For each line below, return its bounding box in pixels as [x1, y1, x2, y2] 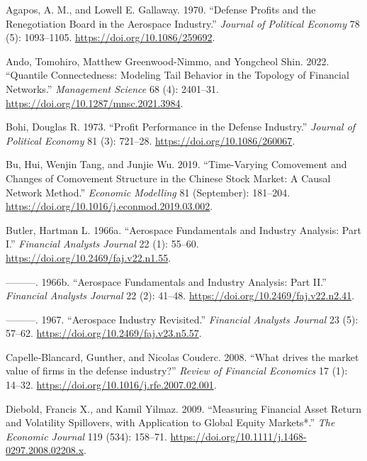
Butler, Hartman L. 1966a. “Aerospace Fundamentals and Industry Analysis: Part [6, 222, 361, 237]
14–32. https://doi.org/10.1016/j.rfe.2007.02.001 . [6, 377, 217, 392]
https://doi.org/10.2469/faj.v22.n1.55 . [6, 250, 171, 265]
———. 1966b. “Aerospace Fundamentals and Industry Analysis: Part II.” [6, 274, 327, 289]
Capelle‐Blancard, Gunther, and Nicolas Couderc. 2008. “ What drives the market [6, 349, 359, 364]
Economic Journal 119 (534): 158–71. [6, 428, 167, 443]
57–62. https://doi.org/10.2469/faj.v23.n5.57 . [6, 326, 202, 340]
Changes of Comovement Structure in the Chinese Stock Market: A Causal [6, 170, 331, 185]
